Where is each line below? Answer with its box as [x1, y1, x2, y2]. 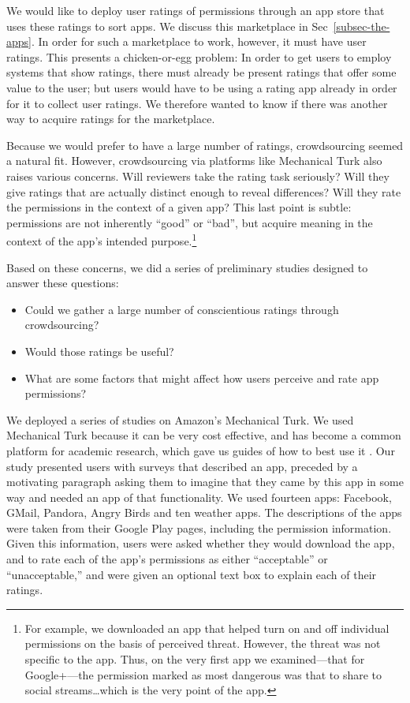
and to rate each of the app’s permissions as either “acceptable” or [6, 551, 328, 567]
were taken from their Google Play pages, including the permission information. [6, 519, 392, 536]
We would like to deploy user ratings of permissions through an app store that [6, 2, 385, 18]
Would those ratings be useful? [24, 342, 174, 359]
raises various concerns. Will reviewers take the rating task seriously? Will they [6, 167, 389, 184]
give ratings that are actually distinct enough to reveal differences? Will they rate [6, 183, 401, 200]
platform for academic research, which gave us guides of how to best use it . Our [6, 442, 395, 458]
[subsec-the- [333, 17, 390, 34]
